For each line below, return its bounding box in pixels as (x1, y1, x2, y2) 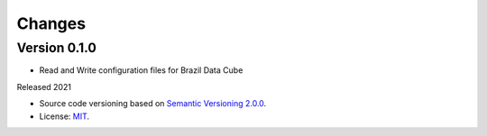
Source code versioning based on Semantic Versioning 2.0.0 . (39, 98, 267, 109)
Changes (16, 14, 86, 33)
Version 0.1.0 (16, 40, 96, 56)
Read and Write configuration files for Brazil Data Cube (39, 65, 243, 76)
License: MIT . (39, 111, 90, 122)
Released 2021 (16, 81, 72, 92)
